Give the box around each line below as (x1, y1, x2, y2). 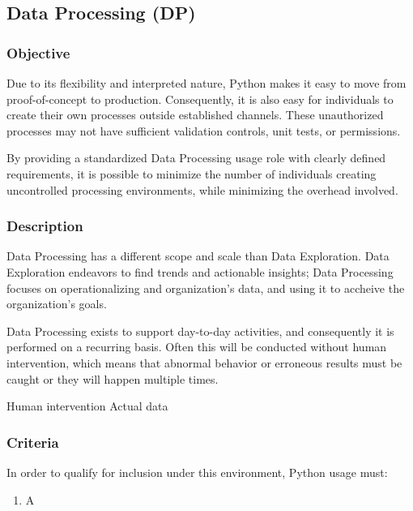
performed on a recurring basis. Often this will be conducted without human (6, 338, 387, 355)
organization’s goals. (6, 295, 107, 312)
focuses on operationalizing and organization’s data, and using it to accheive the (6, 279, 405, 296)
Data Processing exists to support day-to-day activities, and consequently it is (6, 322, 394, 339)
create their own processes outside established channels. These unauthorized (6, 106, 384, 123)
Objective (6, 42, 70, 62)
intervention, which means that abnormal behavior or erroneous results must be (6, 354, 402, 371)
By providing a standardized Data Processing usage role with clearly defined (6, 149, 386, 166)
